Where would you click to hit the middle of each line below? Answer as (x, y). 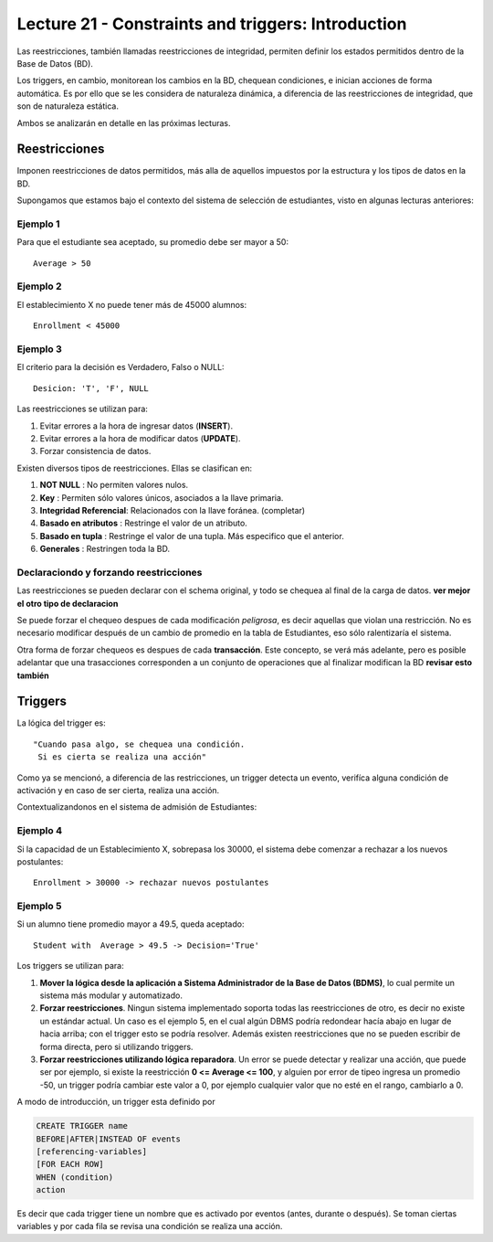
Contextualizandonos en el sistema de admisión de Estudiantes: (137, 807)
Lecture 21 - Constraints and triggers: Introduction (212, 24)
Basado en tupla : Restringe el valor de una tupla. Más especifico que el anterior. (192, 536)
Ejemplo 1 (38, 224)
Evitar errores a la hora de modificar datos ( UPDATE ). (140, 438)
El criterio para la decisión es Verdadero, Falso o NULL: (121, 367)
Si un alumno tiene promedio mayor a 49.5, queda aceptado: (131, 924)
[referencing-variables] (92, 1151)
